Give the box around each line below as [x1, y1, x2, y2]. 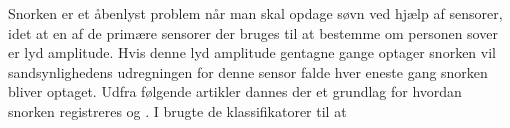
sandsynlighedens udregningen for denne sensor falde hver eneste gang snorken [8, 61, 488, 82]
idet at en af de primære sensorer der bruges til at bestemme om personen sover [8, 22, 498, 43]
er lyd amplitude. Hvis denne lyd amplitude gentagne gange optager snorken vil [8, 42, 496, 63]
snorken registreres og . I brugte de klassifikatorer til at [8, 100, 347, 121]
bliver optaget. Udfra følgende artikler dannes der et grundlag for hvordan [8, 81, 462, 102]
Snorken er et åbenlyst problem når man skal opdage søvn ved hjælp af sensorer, [8, 3, 503, 23]
